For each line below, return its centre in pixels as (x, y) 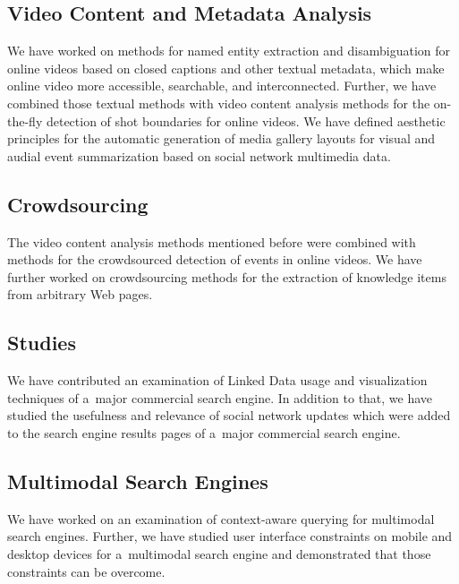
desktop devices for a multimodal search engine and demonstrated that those (219, 553)
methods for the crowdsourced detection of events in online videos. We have (215, 259)
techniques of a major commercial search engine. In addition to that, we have (220, 397)
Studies (42, 343)
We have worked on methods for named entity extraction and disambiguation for (229, 51)
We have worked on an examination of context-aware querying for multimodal (221, 518)
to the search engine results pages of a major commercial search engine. (204, 432)
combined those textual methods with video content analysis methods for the (219, 103)
